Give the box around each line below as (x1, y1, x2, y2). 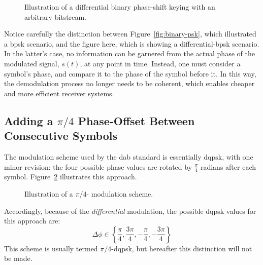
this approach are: (4, 215, 60, 226)
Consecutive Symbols (4, 128, 117, 143)
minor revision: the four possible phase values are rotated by (4, 161, 192, 172)
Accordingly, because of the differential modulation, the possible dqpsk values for (4, 205, 256, 216)
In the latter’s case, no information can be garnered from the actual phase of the (4, 48, 255, 59)
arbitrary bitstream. (24, 11, 86, 22)
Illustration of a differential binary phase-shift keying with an (24, 2, 215, 12)
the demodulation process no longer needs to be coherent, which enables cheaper (4, 78, 255, 89)
